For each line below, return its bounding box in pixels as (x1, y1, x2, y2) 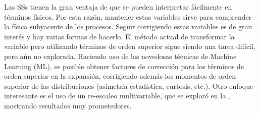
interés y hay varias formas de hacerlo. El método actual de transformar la (4, 31, 235, 41)
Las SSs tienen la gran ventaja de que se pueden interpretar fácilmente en (4, 2, 232, 12)
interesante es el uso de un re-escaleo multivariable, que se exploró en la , (4, 90, 230, 101)
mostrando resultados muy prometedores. (4, 100, 132, 110)
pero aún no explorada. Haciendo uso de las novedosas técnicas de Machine (4, 50, 237, 61)
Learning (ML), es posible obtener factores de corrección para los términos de (4, 61, 244, 71)
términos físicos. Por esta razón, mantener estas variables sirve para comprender (4, 11, 252, 22)
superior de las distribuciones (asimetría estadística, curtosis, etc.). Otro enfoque (4, 80, 253, 91)
